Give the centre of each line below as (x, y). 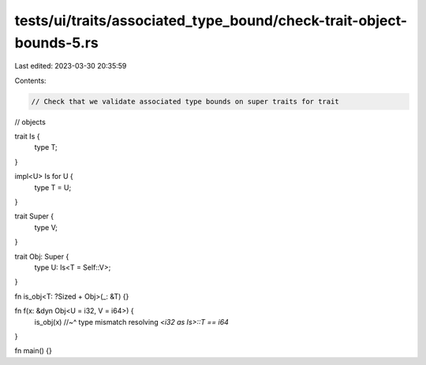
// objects (30, 121)
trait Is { (27, 136)
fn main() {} (34, 351)
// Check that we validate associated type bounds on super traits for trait (185, 101)
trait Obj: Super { (42, 256)
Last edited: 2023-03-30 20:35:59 (71, 66)
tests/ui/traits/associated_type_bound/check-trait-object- (211, 20)
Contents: (30, 80)
